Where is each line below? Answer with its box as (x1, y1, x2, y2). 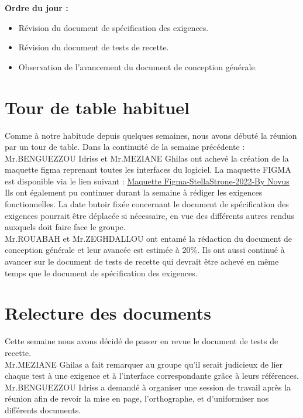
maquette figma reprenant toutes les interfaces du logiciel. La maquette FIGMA (5, 163, 291, 176)
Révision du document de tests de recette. (18, 41, 169, 53)
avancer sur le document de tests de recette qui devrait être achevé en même (5, 255, 279, 268)
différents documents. (5, 403, 81, 416)
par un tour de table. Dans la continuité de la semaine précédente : (5, 141, 245, 153)
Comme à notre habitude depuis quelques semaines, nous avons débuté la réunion (5, 129, 297, 141)
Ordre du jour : (5, 2, 68, 13)
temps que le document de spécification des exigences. (5, 266, 198, 279)
